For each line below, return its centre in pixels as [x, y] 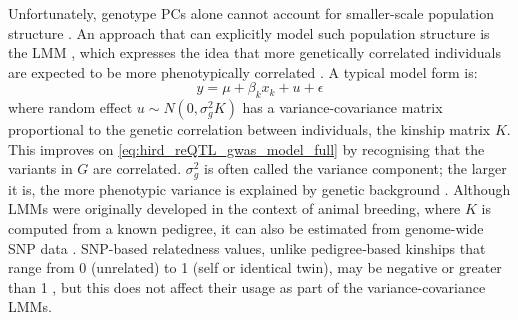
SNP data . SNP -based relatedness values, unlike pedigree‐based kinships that [247, 247]
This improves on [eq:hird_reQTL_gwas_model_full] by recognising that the [246, 148]
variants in [40, 168]
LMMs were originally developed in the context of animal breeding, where [234, 208]
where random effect [70, 107]
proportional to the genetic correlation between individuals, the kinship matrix [249, 129]
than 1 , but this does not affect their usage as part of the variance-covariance [247, 286]
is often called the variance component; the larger [355, 168]
